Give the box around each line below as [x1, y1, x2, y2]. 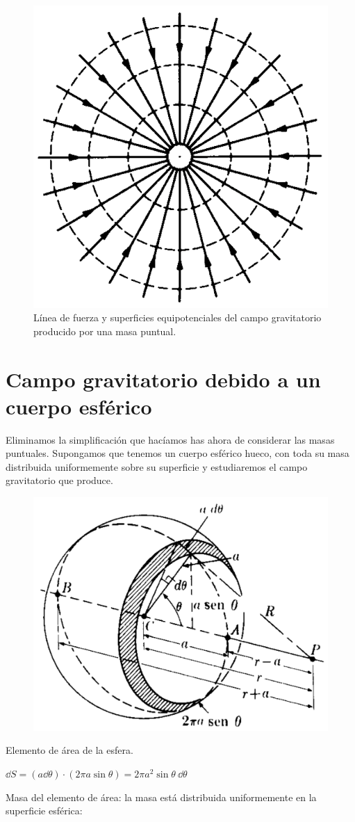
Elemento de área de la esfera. [6, 743, 133, 757]
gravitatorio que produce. [6, 473, 113, 487]
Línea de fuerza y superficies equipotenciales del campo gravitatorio [33, 310, 322, 325]
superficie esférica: [6, 803, 83, 818]
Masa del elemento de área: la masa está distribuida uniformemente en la [6, 789, 317, 804]
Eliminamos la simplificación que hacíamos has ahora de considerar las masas [6, 432, 335, 446]
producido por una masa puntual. [33, 323, 176, 338]
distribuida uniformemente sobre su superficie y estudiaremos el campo [6, 459, 308, 474]
